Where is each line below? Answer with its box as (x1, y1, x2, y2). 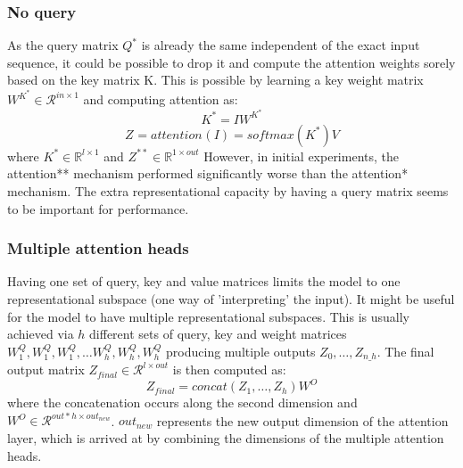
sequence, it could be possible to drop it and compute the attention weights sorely (7, 53, 456, 71)
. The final (376, 341, 434, 360)
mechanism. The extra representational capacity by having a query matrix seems (7, 181, 449, 200)
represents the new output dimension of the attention (156, 411, 449, 430)
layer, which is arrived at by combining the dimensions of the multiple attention (7, 428, 444, 447)
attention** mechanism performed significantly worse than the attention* (7, 164, 409, 183)
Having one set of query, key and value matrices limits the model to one (7, 272, 401, 291)
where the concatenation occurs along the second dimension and (7, 393, 358, 412)
